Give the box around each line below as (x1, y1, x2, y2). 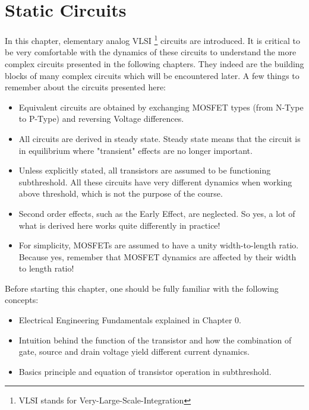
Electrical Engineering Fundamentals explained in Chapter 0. (18, 314, 241, 326)
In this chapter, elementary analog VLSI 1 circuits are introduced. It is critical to (5, 33, 300, 46)
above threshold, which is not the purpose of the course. (18, 187, 223, 200)
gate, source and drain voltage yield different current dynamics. (18, 345, 250, 358)
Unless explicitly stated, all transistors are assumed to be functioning (18, 164, 271, 176)
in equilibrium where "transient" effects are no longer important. (18, 144, 253, 156)
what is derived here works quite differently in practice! (18, 219, 220, 231)
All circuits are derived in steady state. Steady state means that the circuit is (18, 132, 301, 144)
